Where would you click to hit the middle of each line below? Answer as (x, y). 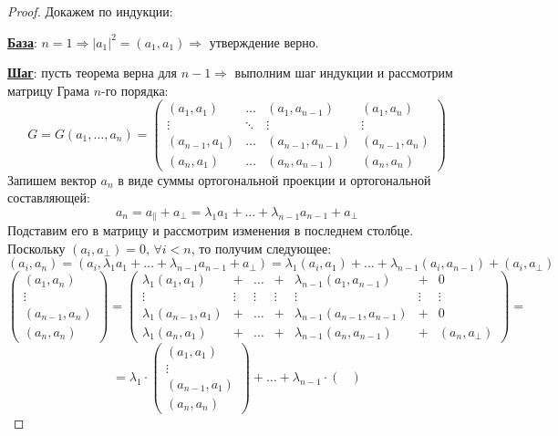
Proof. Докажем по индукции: (90, 11)
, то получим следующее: (261, 248)
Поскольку (36, 248)
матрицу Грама (48, 90)
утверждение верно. (264, 42)
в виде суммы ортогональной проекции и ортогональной (274, 179)
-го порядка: (135, 90)
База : (22, 42)
